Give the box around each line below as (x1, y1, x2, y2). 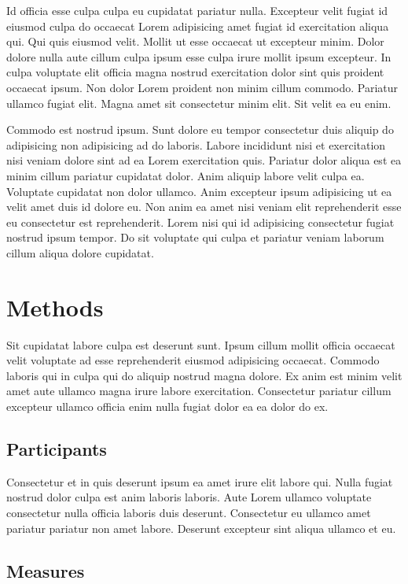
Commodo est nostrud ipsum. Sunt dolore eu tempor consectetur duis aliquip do (6, 121, 394, 138)
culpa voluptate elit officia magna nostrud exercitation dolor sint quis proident (6, 64, 384, 80)
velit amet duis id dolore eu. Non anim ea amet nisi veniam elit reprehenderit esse (6, 198, 402, 215)
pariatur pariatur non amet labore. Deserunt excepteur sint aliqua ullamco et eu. (6, 519, 396, 536)
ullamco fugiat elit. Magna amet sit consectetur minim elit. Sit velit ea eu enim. (6, 94, 391, 111)
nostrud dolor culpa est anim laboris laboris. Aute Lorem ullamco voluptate (6, 489, 372, 505)
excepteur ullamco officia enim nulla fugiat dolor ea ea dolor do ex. (6, 398, 329, 414)
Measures (6, 558, 85, 582)
